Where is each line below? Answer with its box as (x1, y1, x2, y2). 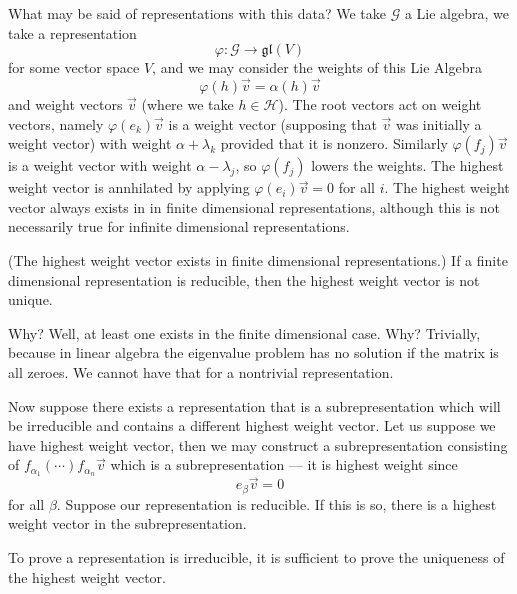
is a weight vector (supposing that (168, 113, 377, 134)
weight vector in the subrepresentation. (8, 513, 247, 534)
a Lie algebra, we (404, 3, 509, 23)
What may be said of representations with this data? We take (8, 3, 386, 23)
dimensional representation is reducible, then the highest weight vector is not (8, 269, 480, 290)
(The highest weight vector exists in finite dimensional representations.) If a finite (8, 249, 508, 270)
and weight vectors (8, 94, 123, 114)
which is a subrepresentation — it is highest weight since (110, 454, 458, 475)
